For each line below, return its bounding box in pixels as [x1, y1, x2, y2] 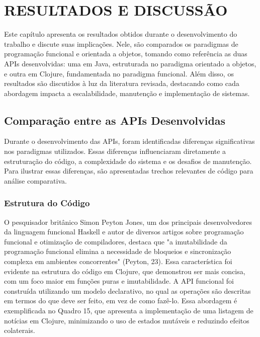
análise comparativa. [4, 175, 67, 186]
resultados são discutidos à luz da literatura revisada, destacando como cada [4, 78, 239, 89]
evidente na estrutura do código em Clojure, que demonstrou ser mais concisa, [4, 266, 245, 276]
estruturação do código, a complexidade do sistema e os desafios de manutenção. [4, 155, 252, 166]
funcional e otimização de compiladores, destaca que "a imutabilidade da [4, 236, 227, 246]
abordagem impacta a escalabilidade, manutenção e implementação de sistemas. [4, 88, 250, 98]
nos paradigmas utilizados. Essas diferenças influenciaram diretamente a [4, 146, 226, 156]
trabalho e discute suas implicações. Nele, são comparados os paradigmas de [4, 38, 238, 49]
